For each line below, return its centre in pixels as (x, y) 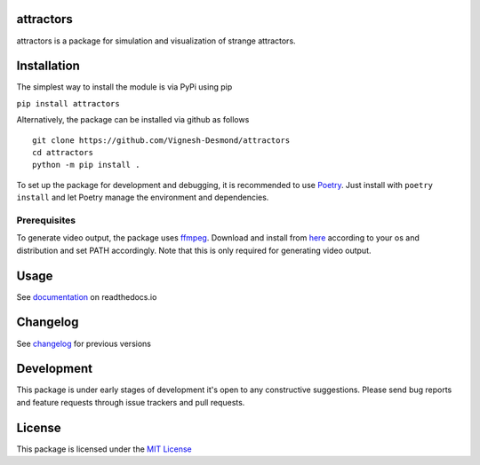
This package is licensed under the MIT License (104, 449)
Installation (48, 66)
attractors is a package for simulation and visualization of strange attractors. (156, 41)
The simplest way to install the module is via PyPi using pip (124, 87)
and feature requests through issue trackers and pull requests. (131, 402)
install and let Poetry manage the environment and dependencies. (143, 197)
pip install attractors (68, 103)
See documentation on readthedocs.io (87, 296)
